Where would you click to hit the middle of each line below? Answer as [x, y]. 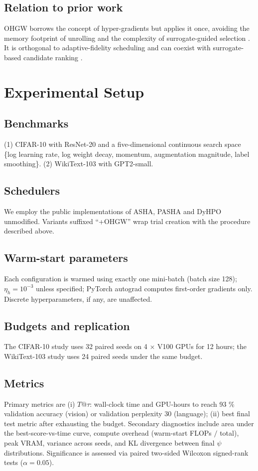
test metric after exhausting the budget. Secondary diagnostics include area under [129, 423]
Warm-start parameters [66, 258]
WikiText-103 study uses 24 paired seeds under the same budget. [103, 356]
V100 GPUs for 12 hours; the [202, 346]
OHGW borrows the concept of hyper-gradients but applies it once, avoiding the [127, 28]
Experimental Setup [74, 91]
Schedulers [32, 190]
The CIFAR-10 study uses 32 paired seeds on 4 [76, 346]
